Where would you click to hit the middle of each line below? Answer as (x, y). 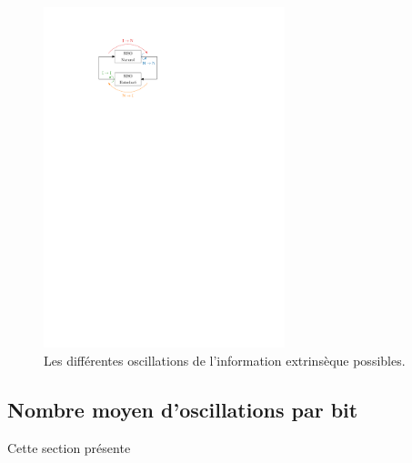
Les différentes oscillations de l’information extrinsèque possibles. (225, 360)
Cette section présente (69, 447)
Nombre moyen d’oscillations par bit (183, 409)
